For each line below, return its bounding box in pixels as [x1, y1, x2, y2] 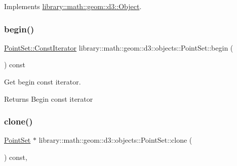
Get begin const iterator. [4, 76, 81, 87]
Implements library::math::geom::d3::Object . [4, 1, 142, 11]
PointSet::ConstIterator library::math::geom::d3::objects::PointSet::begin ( [4, 42, 233, 53]
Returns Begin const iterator [4, 93, 93, 104]
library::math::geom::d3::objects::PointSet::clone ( [38, 135, 192, 145]
